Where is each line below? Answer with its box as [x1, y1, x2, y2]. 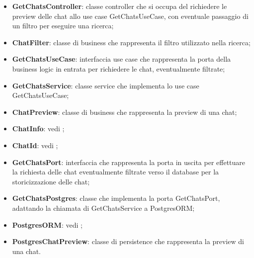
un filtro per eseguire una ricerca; [12, 20, 114, 31]
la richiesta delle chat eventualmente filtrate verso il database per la [12, 167, 219, 177]
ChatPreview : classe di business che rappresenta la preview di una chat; [12, 106, 237, 117]
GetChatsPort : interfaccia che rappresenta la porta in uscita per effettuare [12, 157, 246, 167]
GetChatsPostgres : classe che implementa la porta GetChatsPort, [12, 193, 220, 203]
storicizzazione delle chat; [12, 176, 90, 186]
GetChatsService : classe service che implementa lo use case [12, 80, 199, 90]
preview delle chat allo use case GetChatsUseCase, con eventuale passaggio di [12, 10, 249, 21]
